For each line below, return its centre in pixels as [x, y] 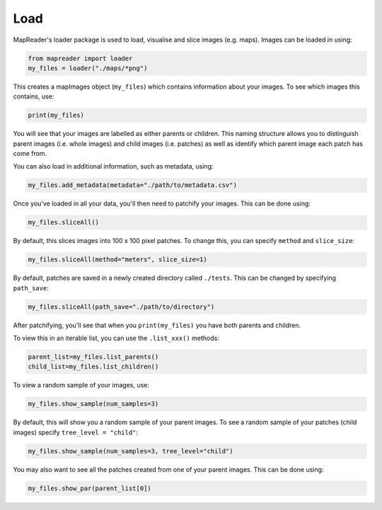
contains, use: [34, 96]
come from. [30, 154]
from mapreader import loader [80, 58]
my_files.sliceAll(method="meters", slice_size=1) [118, 260]
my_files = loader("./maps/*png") [88, 68]
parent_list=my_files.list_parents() [93, 357]
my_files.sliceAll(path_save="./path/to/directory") [121, 307]
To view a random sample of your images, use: [81, 385]
